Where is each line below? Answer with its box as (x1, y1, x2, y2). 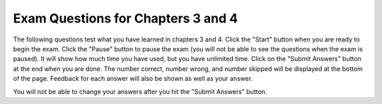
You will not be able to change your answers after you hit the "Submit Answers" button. (13, 87, 267, 96)
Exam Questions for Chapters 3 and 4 (13, 11, 238, 26)
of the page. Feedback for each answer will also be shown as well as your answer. (13, 74, 253, 83)
